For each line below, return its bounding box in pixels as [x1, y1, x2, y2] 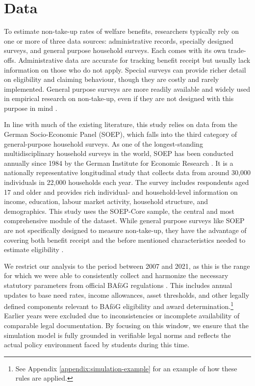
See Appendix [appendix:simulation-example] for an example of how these [15, 363, 237, 373]
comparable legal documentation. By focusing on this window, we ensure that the [4, 320, 249, 330]
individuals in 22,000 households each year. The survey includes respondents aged [4, 177, 249, 187]
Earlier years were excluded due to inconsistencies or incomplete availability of [4, 310, 240, 321]
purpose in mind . [4, 103, 57, 113]
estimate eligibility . [4, 244, 64, 255]
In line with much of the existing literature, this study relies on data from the [4, 119, 238, 129]
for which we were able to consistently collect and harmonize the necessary [4, 270, 229, 281]
